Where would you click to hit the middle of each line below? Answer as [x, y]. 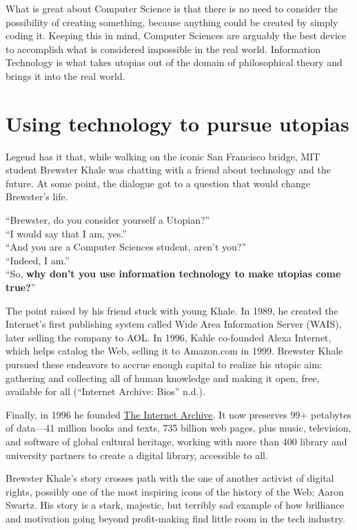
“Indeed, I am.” [38, 260]
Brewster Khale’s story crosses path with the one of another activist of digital [170, 478]
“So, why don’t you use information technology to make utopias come [173, 274]
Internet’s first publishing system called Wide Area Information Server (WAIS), [174, 324]
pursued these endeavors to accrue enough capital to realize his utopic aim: [164, 364]
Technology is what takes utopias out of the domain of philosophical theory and [174, 62]
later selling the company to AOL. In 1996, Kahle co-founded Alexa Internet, [169, 337]
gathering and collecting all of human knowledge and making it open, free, [163, 378]
